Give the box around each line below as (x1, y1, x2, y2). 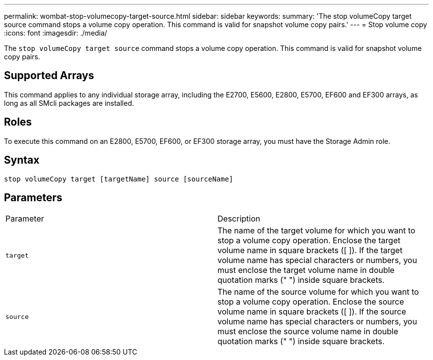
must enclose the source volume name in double (217, 326, 398, 337)
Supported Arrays (4, 69, 94, 82)
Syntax (4, 154, 40, 167)
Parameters (4, 191, 62, 204)
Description (217, 214, 260, 224)
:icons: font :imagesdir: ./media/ (4, 29, 107, 37)
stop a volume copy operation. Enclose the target (217, 235, 400, 246)
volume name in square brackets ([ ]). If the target (217, 245, 403, 256)
